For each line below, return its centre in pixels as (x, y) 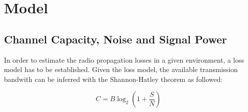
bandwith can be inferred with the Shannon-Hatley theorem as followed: (113, 79)
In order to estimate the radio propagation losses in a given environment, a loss (124, 59)
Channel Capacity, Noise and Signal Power (116, 39)
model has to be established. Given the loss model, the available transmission (121, 69)
